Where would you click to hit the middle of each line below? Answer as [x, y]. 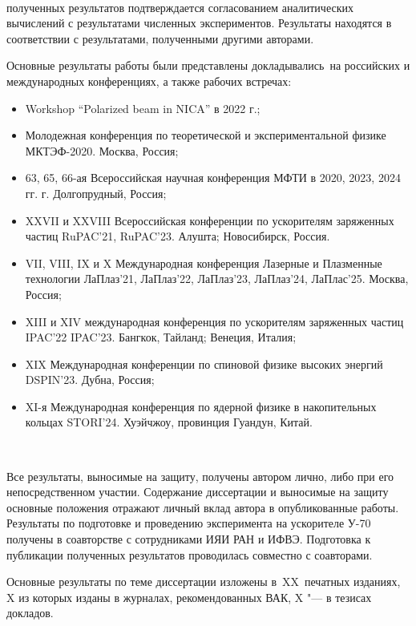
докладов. [30, 613]
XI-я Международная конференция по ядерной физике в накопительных [201, 406]
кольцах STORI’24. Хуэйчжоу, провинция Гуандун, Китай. [169, 422]
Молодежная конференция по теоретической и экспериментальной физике [206, 135]
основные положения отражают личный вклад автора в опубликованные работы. [203, 507]
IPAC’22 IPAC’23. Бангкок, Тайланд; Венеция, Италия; [161, 337]
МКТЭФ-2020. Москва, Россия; [102, 150]
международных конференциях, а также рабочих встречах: [149, 81]
